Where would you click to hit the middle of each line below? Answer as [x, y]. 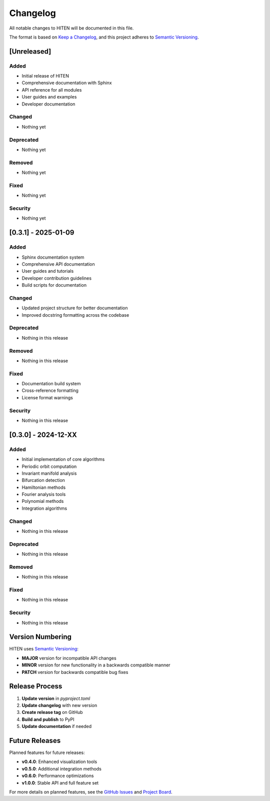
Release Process [36, 686]
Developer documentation [48, 104]
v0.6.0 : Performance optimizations [58, 776]
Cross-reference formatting [50, 391]
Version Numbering [40, 637]
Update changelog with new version [59, 705]
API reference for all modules [52, 90]
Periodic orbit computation [49, 466]
